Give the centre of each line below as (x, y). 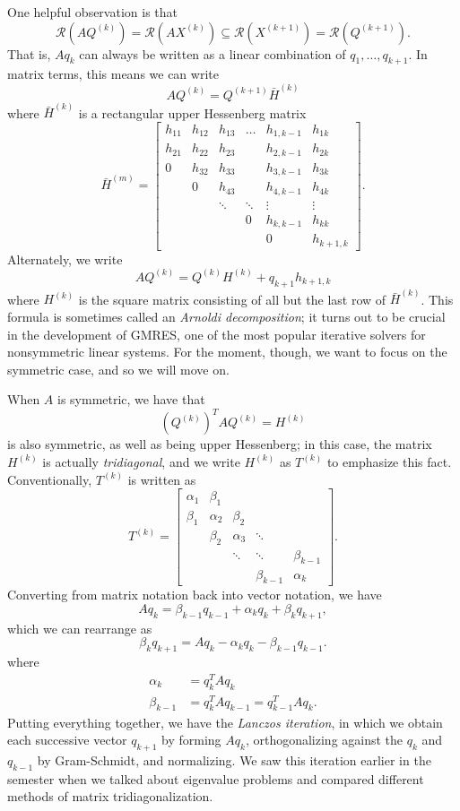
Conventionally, (50, 479)
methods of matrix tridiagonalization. (110, 796)
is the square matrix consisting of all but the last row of (232, 299)
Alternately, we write (65, 259)
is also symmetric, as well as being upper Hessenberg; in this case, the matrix (220, 444)
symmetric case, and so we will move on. (118, 369)
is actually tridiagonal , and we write (141, 461)
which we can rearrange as (80, 628)
